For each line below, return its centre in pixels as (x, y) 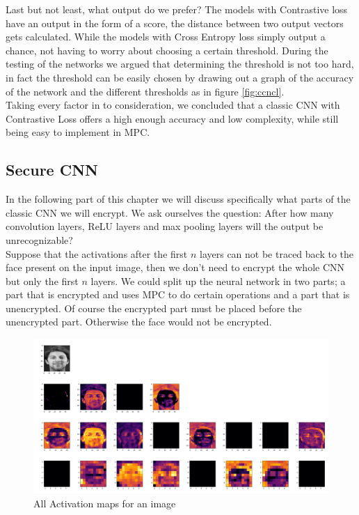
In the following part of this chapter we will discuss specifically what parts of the (178, 199)
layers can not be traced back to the (277, 253)
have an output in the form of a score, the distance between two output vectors (175, 23)
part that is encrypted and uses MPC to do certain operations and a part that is (178, 294)
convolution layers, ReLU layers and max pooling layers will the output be (165, 226)
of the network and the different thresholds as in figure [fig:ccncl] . (145, 91)
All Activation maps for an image (105, 504)
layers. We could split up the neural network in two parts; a (218, 280)
